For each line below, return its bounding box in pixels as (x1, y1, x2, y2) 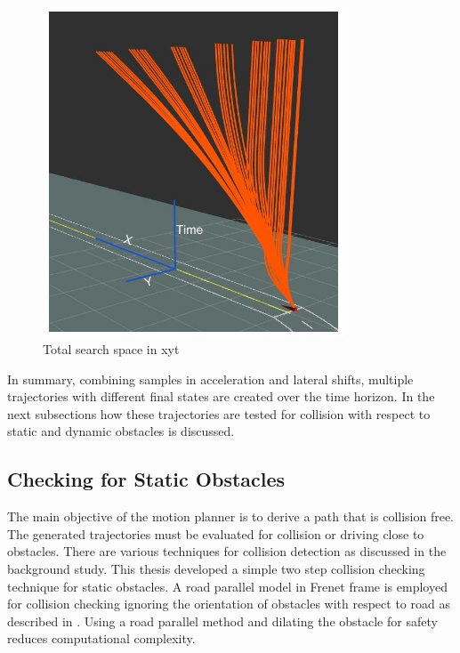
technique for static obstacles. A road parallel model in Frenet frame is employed (7, 576, 448, 595)
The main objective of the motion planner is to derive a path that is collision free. (7, 507, 455, 526)
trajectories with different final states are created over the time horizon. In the (7, 387, 435, 406)
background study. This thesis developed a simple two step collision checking (7, 559, 425, 577)
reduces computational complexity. (7, 629, 196, 648)
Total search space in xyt (43, 340, 180, 359)
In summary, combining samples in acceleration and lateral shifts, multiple (7, 369, 414, 388)
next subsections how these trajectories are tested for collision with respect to (7, 404, 431, 423)
